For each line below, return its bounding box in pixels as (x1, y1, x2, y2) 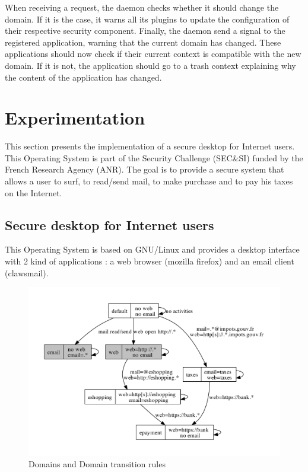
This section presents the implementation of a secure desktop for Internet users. (5, 140, 295, 152)
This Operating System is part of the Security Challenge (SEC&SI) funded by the (5, 151, 303, 164)
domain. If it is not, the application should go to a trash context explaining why (5, 59, 296, 71)
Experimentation (5, 106, 145, 130)
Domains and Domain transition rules (28, 458, 166, 470)
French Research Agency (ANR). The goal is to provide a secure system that (5, 163, 284, 176)
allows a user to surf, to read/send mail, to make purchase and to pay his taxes (5, 175, 293, 187)
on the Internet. (5, 186, 62, 199)
